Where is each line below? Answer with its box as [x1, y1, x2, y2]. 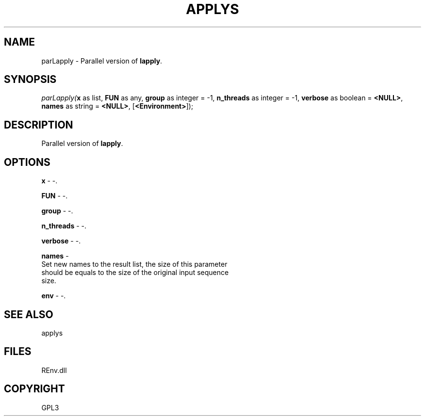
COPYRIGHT [4, 383, 65, 395]
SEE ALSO [4, 308, 53, 321]
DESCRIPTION [4, 118, 73, 131]
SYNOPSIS [4, 73, 57, 86]
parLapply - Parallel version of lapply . [41, 56, 163, 65]
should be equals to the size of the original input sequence [41, 268, 229, 277]
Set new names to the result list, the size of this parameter [41, 260, 228, 269]
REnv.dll [41, 366, 67, 374]
